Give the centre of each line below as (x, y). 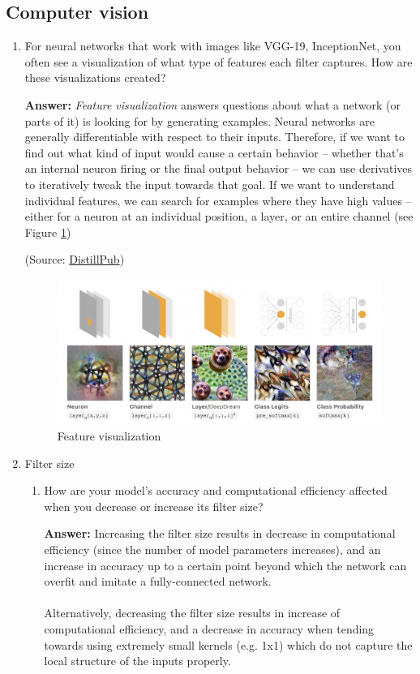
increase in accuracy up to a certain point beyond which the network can (225, 565)
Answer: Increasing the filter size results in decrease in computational (220, 533)
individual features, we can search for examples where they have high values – (218, 200)
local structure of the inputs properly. (137, 661)
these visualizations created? (95, 77)
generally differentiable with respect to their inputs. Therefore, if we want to (215, 137)
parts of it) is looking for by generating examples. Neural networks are (199, 120)
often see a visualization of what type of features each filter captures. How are (219, 61)
